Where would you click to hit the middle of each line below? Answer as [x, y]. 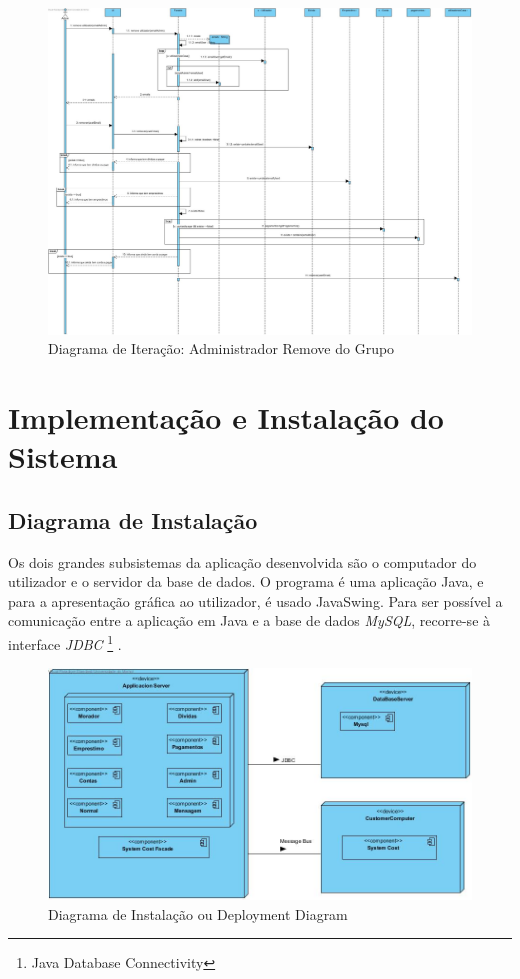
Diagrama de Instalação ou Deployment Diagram [198, 913]
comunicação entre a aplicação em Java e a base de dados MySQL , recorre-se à [249, 620]
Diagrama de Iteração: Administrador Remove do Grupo [221, 348]
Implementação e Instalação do [226, 417]
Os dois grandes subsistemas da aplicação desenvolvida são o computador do [242, 561]
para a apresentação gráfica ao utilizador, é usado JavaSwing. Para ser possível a [255, 600]
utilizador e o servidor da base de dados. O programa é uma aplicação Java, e [246, 581]
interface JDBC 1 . [65, 642]
